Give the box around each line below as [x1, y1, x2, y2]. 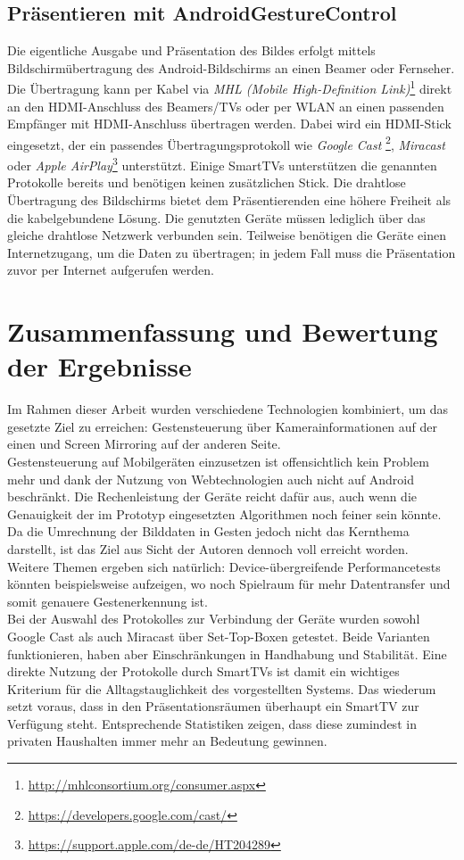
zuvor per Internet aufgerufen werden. [7, 260, 214, 279]
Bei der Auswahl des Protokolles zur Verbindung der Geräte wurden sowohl [7, 609, 420, 628]
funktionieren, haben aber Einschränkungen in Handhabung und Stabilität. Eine [7, 644, 447, 663]
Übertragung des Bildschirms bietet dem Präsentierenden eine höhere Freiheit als [7, 190, 452, 209]
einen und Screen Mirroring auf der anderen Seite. [7, 434, 281, 453]
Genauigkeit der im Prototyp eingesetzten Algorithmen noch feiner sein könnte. [7, 504, 442, 523]
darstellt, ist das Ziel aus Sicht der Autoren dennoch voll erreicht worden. [7, 539, 409, 558]
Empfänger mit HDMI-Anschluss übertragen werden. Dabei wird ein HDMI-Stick [7, 114, 452, 133]
